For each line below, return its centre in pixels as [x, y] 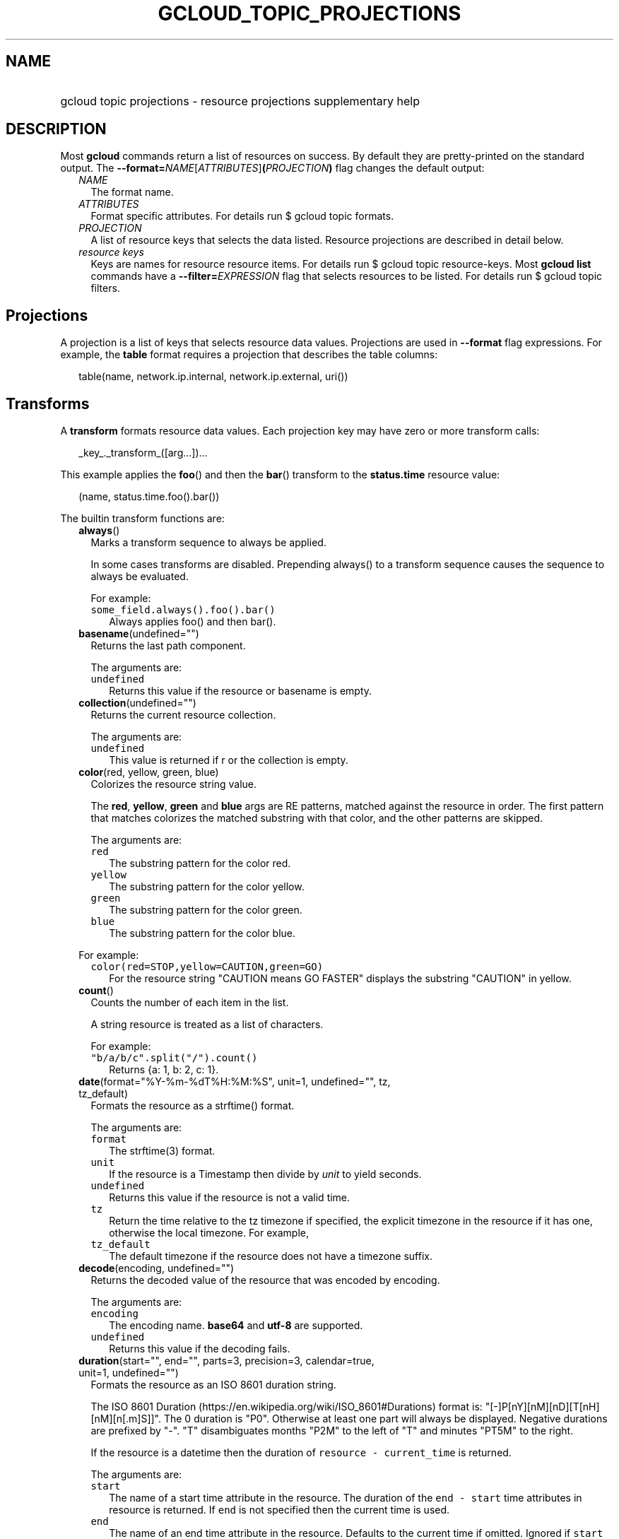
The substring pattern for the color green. [206, 910]
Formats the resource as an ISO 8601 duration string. [213, 1385]
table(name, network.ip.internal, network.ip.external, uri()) [213, 377]
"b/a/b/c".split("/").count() [174, 1058]
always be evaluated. [140, 577]
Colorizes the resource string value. [174, 784]
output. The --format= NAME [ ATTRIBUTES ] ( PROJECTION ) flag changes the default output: [272, 168]
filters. [105, 288]
